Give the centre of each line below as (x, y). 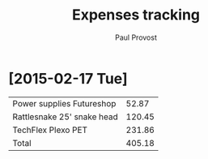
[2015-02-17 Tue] (68, 78)
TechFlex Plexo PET (50, 130)
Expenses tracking (136, 15)
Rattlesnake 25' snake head (66, 117)
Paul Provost (136, 37)
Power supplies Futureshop (64, 103)
